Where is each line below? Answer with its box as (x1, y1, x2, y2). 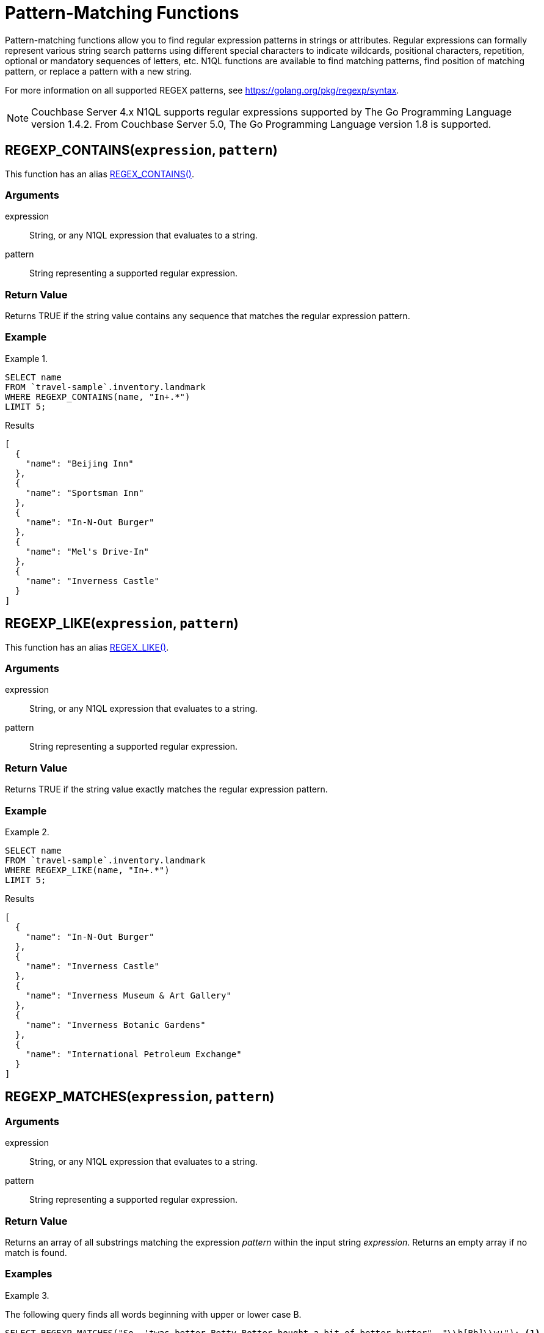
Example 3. (5, 1290, 49, 1301)
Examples (5, 1268, 53, 1280)
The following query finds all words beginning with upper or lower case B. (5, 1309, 302, 1320)
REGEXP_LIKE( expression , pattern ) (5, 616, 239, 632)
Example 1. (5, 353, 48, 364)
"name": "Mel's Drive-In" (25, 546, 150, 556)
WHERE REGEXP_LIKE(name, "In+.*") (5, 865, 170, 875)
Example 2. (5, 826, 49, 837)
